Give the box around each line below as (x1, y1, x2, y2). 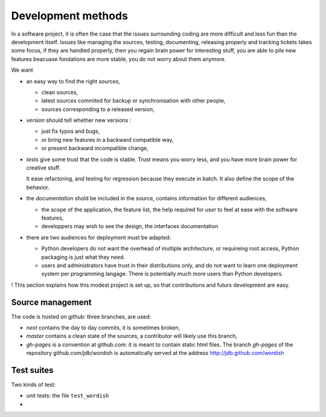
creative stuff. (26, 164, 61, 171)
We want (11, 66, 33, 74)
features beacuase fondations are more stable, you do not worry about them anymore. (11, 55, 226, 63)
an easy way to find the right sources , (26, 77, 121, 84)
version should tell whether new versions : (26, 116, 132, 124)
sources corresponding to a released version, (41, 106, 155, 113)
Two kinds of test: (11, 381, 56, 389)
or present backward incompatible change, (41, 145, 149, 152)
